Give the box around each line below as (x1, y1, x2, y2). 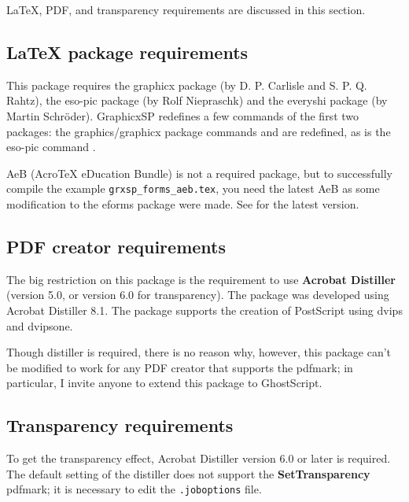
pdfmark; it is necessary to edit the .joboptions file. (6, 481, 262, 497)
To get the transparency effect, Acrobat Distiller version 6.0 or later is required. (6, 450, 391, 467)
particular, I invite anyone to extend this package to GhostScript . (6, 375, 322, 391)
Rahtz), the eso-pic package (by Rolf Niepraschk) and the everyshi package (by (6, 92, 388, 109)
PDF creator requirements (6, 234, 226, 258)
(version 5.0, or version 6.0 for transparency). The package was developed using (6, 286, 389, 303)
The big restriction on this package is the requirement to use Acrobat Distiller (6, 271, 396, 287)
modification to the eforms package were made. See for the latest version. (6, 196, 359, 212)
